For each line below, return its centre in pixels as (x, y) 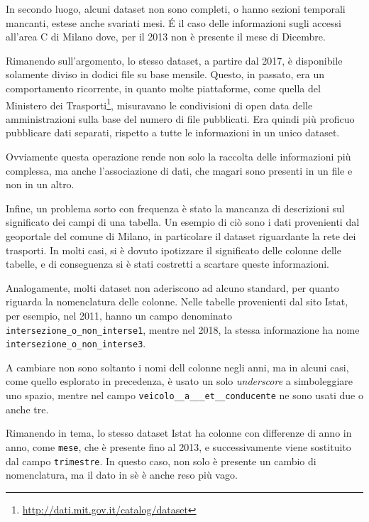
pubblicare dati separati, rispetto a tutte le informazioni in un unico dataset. (173, 132)
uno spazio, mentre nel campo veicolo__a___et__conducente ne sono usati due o (184, 395)
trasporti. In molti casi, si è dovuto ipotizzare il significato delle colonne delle (174, 250)
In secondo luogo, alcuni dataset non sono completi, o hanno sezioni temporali (176, 9)
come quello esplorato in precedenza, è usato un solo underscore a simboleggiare (180, 381)
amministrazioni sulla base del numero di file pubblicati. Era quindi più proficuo (180, 118)
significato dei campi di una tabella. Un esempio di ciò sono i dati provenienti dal (183, 222)
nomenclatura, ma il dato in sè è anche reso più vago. (122, 475)
